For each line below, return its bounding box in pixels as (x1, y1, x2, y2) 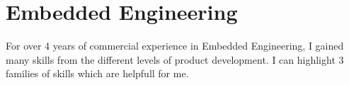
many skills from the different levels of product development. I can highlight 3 (6, 52, 344, 67)
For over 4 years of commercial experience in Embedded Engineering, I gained (6, 38, 344, 53)
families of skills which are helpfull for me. (6, 66, 189, 81)
